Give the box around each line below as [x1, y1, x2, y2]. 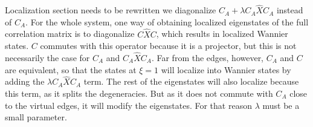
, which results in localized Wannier [156, 27, 288, 40]
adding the [5, 75, 45, 88]
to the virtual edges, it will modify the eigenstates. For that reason [5, 99, 252, 111]
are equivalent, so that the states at [5, 63, 137, 76]
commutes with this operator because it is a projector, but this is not [40, 39, 297, 52]
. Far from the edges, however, [151, 51, 264, 64]
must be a [262, 99, 300, 111]
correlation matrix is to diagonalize [5, 27, 135, 40]
